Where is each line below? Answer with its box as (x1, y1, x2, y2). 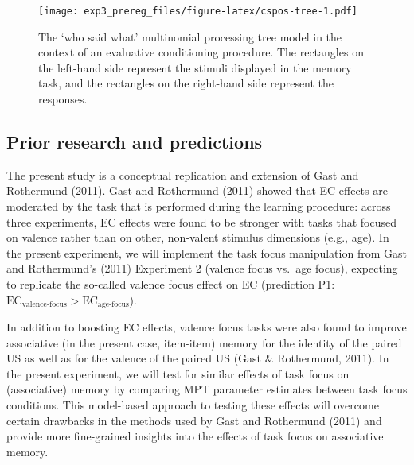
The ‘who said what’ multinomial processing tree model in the (38, 28, 342, 45)
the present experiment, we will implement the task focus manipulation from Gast (6, 244, 407, 261)
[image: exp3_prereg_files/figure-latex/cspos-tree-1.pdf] (38, 6, 357, 17)
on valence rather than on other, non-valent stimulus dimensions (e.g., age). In (6, 229, 389, 246)
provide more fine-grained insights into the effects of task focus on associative (6, 428, 384, 444)
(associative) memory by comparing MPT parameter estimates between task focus (6, 381, 408, 397)
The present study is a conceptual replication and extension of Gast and (6, 166, 359, 183)
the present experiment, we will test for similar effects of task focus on (6, 365, 350, 382)
